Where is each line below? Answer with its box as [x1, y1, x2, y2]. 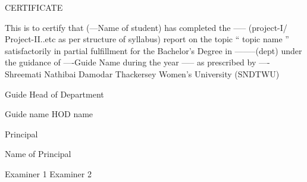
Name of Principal [5, 148, 71, 160]
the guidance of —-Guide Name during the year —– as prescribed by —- [5, 56, 270, 68]
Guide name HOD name [5, 108, 93, 120]
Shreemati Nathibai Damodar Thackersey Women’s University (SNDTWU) [5, 67, 280, 80]
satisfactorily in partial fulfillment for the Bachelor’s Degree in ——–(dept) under [5, 44, 302, 57]
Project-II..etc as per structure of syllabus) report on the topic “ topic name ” [5, 33, 289, 45]
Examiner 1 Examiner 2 [5, 167, 92, 180]
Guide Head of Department [5, 87, 104, 100]
